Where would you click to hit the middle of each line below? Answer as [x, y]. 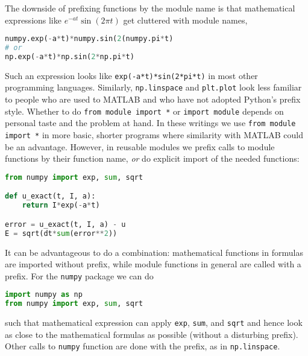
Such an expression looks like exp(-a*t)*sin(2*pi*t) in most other [131, 75]
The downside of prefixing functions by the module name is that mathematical [150, 8]
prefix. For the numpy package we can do [79, 275]
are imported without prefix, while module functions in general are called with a [153, 264]
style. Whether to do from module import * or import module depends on [144, 111]
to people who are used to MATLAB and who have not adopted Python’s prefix [153, 99]
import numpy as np [44, 295]
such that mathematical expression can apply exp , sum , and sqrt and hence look [154, 323]
